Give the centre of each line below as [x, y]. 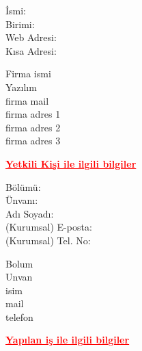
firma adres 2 [33, 127]
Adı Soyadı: [30, 213]
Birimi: [20, 24]
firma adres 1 [33, 114]
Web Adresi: [31, 37]
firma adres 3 [33, 141]
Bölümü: [23, 186]
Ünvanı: [22, 200]
